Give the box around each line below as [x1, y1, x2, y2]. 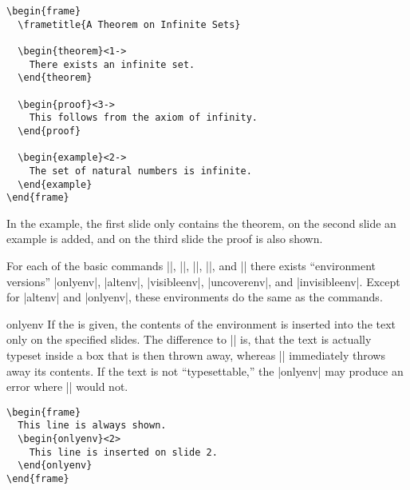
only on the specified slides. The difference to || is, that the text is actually [6, 331, 372, 348]
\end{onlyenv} [18, 460, 93, 472]
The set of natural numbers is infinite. [29, 165, 252, 177]
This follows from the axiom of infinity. [29, 112, 258, 124]
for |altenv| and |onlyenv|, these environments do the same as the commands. [6, 289, 383, 305]
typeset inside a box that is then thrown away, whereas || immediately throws [6, 347, 385, 363]
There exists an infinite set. [29, 58, 195, 70]
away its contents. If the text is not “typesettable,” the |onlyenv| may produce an [6, 362, 404, 379]
